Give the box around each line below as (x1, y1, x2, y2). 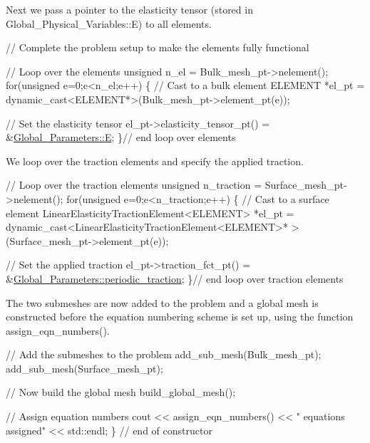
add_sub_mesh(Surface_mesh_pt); (6, 360, 163, 375)
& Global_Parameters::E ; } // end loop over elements (6, 130, 236, 145)
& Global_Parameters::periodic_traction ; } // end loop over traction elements (6, 271, 344, 286)
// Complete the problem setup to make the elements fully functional (6, 40, 309, 55)
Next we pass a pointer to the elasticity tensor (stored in (6, 2, 253, 16)
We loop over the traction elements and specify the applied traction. (6, 153, 304, 168)
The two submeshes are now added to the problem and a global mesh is (6, 295, 319, 310)
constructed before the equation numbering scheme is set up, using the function (6, 309, 354, 324)
